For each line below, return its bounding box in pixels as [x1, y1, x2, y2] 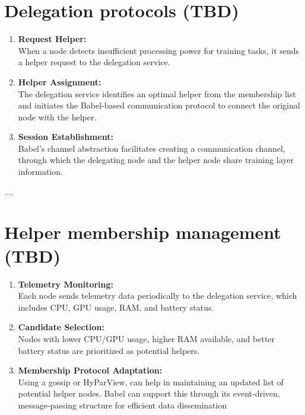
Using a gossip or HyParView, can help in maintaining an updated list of [18, 375, 284, 388]
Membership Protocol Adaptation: [18, 364, 163, 376]
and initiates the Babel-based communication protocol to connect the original [18, 99, 300, 111]
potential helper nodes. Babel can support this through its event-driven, [18, 387, 280, 400]
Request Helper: [18, 33, 87, 45]
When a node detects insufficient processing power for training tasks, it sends [18, 44, 300, 56]
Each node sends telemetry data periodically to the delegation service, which [18, 289, 297, 302]
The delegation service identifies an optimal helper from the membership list [18, 87, 296, 100]
